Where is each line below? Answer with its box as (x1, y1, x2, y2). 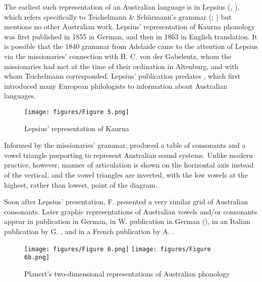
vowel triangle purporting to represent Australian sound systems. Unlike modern (4, 149, 253, 160)
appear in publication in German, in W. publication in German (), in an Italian (4, 216, 250, 227)
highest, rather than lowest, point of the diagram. (4, 179, 158, 190)
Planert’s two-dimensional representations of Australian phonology (24, 268, 230, 278)
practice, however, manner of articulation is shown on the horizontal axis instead (4, 159, 254, 170)
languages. (4, 90, 36, 101)
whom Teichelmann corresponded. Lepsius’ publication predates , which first (4, 71, 241, 81)
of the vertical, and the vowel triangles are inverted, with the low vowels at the (4, 169, 248, 180)
